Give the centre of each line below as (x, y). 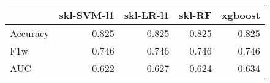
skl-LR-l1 (147, 15)
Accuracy (30, 33)
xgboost (241, 15)
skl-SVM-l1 (87, 15)
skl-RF (195, 15)
